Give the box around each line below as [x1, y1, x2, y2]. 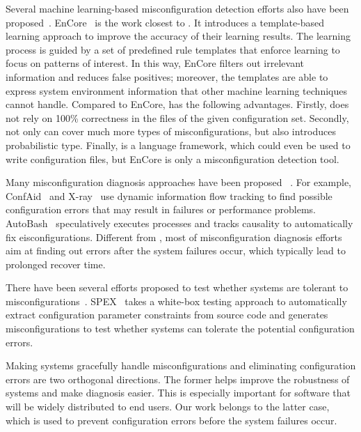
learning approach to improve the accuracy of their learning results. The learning [6, 29, 351, 43]
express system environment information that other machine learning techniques [6, 83, 347, 98]
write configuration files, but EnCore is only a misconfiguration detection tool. [6, 151, 339, 166]
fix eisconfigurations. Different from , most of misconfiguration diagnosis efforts [6, 229, 342, 244]
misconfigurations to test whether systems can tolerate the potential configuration [6, 321, 355, 336]
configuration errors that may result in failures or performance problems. [6, 202, 316, 217]
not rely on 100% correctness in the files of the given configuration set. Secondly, [6, 110, 349, 125]
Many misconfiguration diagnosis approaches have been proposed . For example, [6, 175, 351, 190]
